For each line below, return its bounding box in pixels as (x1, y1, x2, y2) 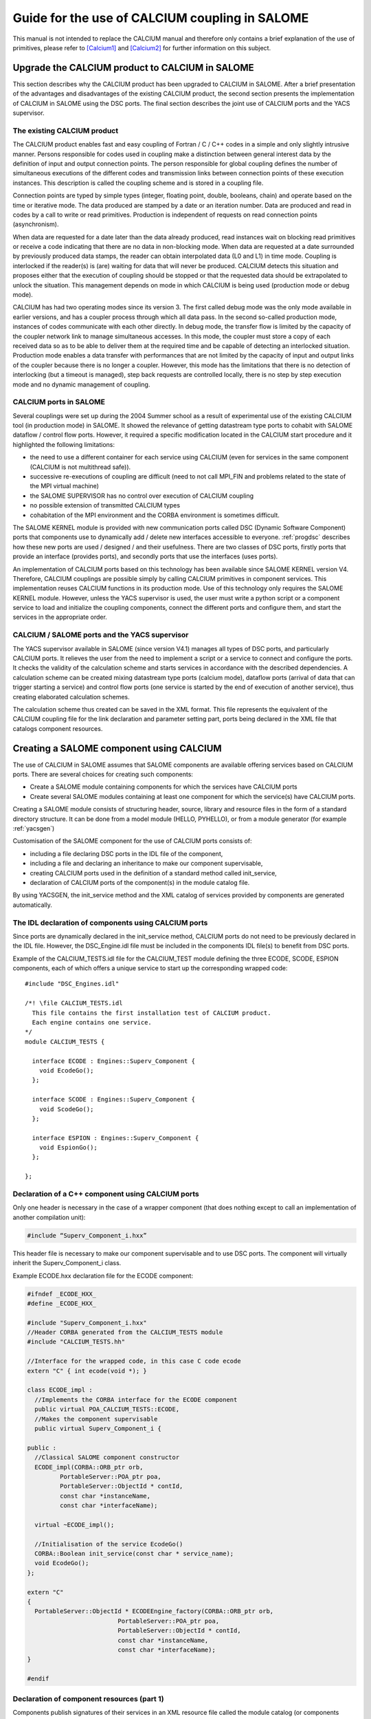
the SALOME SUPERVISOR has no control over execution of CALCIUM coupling (30, 492, 254, 500)
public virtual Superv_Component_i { (34, 1424, 161, 1432)
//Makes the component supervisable (34, 1415, 158, 1423)
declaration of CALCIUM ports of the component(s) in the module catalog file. (30, 878, 250, 886)
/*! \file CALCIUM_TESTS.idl (25, 999, 123, 1007)
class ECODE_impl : (27, 1386, 93, 1394)
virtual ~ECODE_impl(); (34, 1520, 115, 1529)
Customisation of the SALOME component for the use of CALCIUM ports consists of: (12, 837, 252, 845)
